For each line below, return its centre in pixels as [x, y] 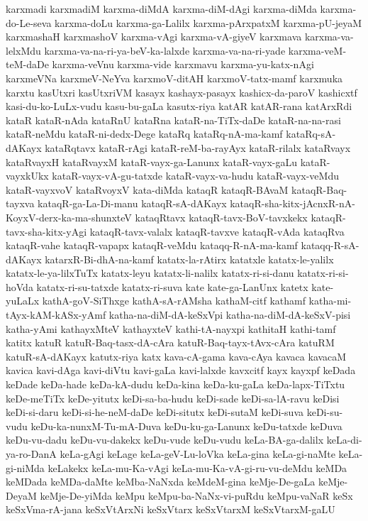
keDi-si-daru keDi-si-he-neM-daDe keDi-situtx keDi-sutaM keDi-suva [155, 412]
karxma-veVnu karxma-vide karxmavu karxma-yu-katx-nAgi [183, 64]
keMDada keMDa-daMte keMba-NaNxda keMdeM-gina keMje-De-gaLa [161, 482]
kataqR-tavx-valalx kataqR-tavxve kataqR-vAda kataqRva [217, 231]
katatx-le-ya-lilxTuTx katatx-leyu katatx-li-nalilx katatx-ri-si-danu [150, 273]
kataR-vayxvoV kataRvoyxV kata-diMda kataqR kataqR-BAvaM [147, 189]
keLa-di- [344, 440]
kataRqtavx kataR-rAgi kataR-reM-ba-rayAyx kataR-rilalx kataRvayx [198, 147]
